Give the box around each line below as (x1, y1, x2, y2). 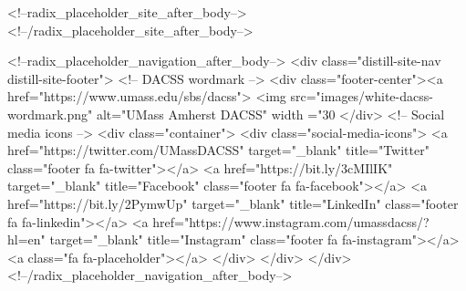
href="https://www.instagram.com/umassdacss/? (152, 212, 430, 231)
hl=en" (7, 230, 46, 249)
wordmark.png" (7, 104, 93, 123)
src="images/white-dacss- (290, 87, 433, 106)
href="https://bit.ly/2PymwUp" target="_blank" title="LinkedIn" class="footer (7, 193, 459, 213)
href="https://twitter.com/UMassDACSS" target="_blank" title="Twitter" (7, 140, 430, 160)
